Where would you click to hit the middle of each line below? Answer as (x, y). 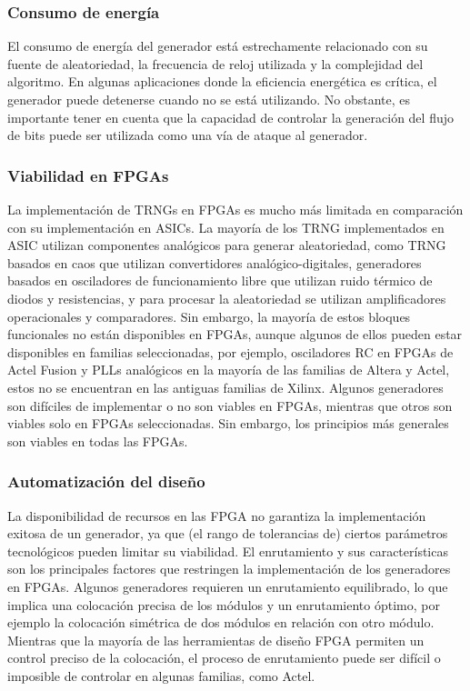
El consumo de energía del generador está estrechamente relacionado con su (218, 46)
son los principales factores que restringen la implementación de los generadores (229, 569)
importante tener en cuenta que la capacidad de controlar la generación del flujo (230, 117)
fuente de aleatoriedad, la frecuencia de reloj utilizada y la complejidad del (215, 63)
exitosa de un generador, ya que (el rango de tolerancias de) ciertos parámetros (228, 533)
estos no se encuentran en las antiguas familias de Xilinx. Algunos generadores (225, 387)
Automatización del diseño (106, 481)
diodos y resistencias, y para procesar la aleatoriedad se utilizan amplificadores (227, 298)
